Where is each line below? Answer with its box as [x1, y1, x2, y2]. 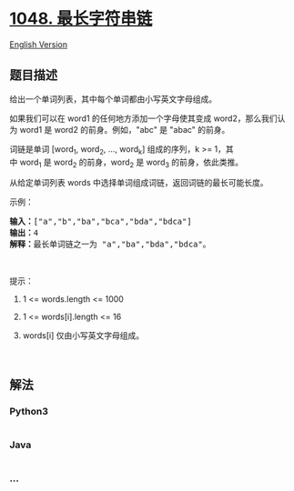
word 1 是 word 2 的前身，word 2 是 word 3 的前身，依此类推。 [19, 156, 244, 169]
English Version [9, 38, 68, 50]
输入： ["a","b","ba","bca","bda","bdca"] [9, 216, 193, 227]
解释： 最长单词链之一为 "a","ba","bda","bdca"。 [9, 239, 211, 250]
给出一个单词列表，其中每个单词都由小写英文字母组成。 [9, 93, 217, 105]
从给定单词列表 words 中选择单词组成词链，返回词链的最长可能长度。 [9, 177, 269, 188]
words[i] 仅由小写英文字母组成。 [22, 330, 144, 341]
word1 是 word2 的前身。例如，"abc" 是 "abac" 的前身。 [19, 124, 230, 135]
